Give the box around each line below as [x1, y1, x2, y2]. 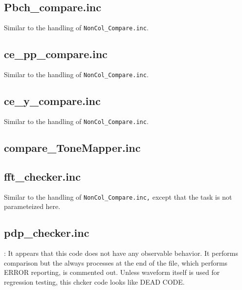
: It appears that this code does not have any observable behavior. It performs [4, 248, 238, 258]
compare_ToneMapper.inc [4, 140, 141, 155]
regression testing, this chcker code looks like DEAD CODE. [4, 276, 185, 287]
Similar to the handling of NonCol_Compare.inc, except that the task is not [4, 191, 232, 202]
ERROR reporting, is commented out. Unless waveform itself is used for [4, 267, 220, 277]
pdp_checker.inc [4, 225, 89, 240]
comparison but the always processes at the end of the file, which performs [4, 257, 228, 268]
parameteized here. [4, 201, 61, 211]
